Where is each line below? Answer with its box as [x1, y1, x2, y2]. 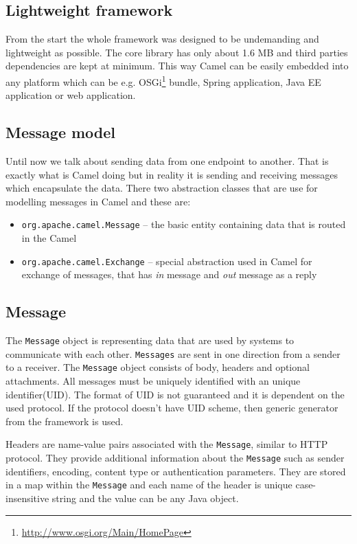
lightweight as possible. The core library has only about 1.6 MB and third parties [5, 45, 348, 59]
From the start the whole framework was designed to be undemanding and [5, 32, 319, 46]
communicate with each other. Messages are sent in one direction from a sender [5, 346, 341, 361]
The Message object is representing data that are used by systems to [5, 333, 295, 348]
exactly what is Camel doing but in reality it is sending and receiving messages [5, 167, 338, 181]
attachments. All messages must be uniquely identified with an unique [5, 374, 301, 388]
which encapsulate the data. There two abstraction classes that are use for [5, 181, 318, 195]
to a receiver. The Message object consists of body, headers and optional [5, 360, 310, 374]
